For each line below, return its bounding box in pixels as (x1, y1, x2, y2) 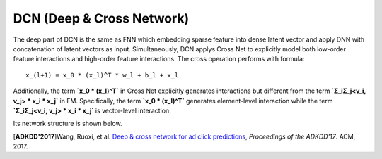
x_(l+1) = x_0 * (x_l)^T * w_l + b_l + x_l (25, 71, 179, 79)
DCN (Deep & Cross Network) (13, 11, 190, 26)
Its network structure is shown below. (13, 120, 123, 128)
